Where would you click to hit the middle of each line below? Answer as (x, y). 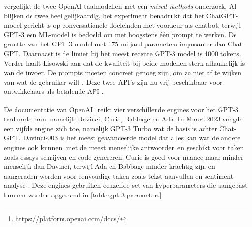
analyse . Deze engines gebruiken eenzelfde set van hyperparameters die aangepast (126, 185)
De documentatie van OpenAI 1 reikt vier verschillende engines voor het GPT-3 (121, 108)
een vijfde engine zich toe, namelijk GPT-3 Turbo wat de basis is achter (111, 128)
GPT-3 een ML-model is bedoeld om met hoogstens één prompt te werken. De (120, 34)
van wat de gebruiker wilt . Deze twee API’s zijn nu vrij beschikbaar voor (113, 82)
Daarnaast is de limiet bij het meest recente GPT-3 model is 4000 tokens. (132, 53)
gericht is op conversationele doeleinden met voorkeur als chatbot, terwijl (133, 25)
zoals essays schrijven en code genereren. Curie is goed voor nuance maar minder (124, 157)
